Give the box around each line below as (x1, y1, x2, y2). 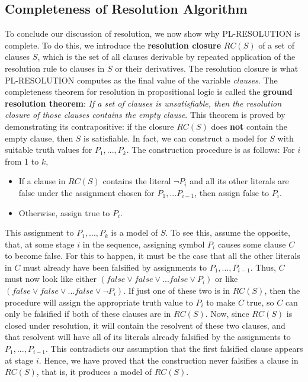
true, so (246, 296, 274, 308)
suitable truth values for (5, 143, 92, 156)
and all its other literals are (190, 175, 289, 187)
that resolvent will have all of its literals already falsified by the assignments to (5, 330, 291, 343)
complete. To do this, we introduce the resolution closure (5, 38, 222, 51)
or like (214, 272, 238, 285)
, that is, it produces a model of (36, 365, 152, 378)
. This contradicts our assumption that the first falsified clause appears (46, 342, 303, 355)
